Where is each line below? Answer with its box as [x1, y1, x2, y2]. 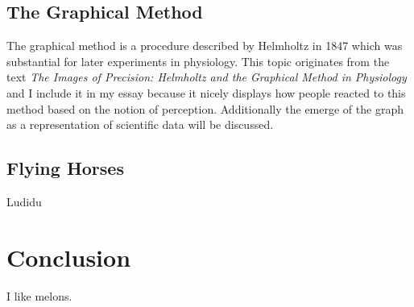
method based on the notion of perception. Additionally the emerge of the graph [6, 100, 404, 117]
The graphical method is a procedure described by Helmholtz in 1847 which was [6, 37, 403, 54]
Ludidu [6, 193, 42, 210]
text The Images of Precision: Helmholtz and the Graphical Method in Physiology [6, 68, 407, 85]
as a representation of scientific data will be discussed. [6, 116, 274, 133]
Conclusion [6, 240, 131, 273]
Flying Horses [6, 156, 124, 180]
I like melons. [6, 287, 72, 304]
